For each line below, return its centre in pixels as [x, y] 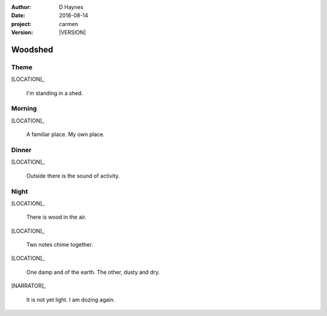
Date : [18, 16]
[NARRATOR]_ [29, 286]
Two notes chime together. [60, 245]
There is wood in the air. [57, 217]
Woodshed [32, 49]
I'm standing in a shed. [54, 93]
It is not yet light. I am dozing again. [71, 300]
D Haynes [71, 7]
